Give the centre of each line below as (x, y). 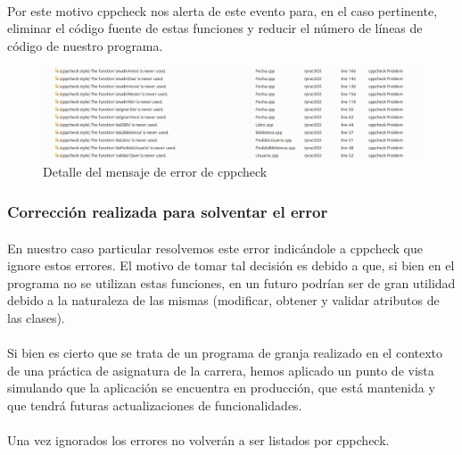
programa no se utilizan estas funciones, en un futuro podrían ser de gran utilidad (231, 282)
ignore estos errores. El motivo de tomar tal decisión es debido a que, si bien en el (231, 265)
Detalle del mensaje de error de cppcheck (155, 172)
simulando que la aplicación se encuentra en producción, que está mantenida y (221, 388)
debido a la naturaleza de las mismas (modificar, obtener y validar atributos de (223, 300)
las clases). (36, 317)
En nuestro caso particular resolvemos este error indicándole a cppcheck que (215, 248)
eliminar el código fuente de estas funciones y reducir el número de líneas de (215, 28)
